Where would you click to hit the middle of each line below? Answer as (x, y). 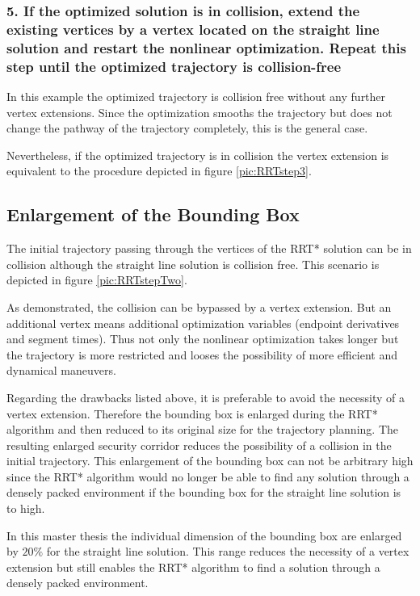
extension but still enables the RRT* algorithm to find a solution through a (193, 567)
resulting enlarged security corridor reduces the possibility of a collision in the (199, 445)
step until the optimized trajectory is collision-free (174, 66)
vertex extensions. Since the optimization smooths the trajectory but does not (199, 112)
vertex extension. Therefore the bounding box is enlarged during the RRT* (192, 413)
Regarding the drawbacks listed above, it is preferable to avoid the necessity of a (206, 397)
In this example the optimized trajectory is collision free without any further (196, 96)
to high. (26, 508)
